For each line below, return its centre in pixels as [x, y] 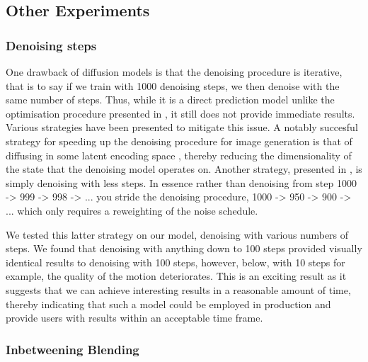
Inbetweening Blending [73, 349]
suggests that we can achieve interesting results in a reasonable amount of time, [178, 289]
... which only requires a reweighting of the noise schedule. [132, 210]
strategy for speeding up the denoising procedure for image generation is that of [179, 141]
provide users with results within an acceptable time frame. [134, 318]
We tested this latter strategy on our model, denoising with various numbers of [177, 234]
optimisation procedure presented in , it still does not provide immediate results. [180, 113]
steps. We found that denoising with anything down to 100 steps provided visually [184, 248]
